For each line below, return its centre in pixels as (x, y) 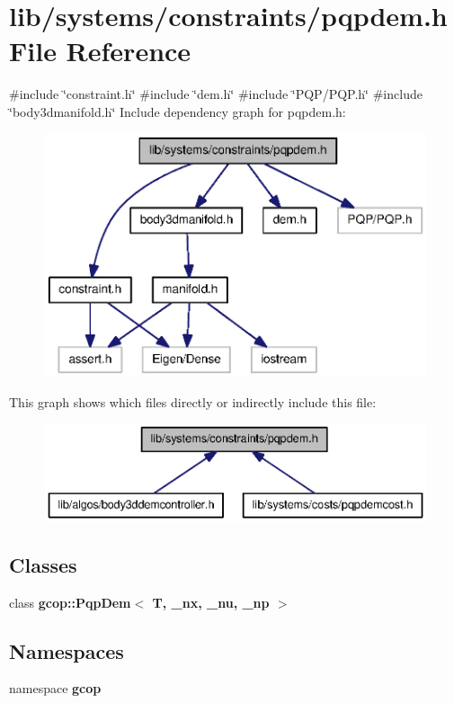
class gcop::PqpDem (70, 602)
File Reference (100, 51)
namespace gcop (55, 688)
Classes (43, 564)
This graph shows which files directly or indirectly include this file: (193, 401)
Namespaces (67, 650)
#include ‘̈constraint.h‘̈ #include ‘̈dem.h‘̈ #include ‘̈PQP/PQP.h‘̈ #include (216, 94)
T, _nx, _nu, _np (211, 602)
